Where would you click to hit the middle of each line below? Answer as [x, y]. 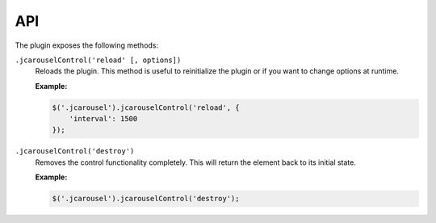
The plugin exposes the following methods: [87, 45]
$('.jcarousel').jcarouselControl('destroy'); [146, 199]
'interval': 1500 [103, 119]
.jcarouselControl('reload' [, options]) [98, 60]
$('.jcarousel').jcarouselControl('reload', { [146, 107]
